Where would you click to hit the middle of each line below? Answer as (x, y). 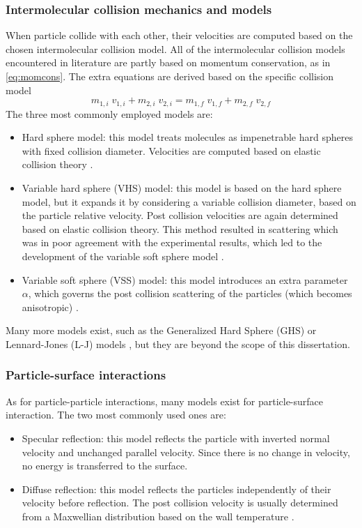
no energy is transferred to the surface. (105, 466)
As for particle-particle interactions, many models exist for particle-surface (165, 401)
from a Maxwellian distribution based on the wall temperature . (158, 516)
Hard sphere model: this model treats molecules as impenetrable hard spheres (187, 137)
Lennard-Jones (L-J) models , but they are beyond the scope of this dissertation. (178, 344)
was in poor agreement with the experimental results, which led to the (172, 242)
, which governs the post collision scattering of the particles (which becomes (190, 293)
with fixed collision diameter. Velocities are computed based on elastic (171, 150)
